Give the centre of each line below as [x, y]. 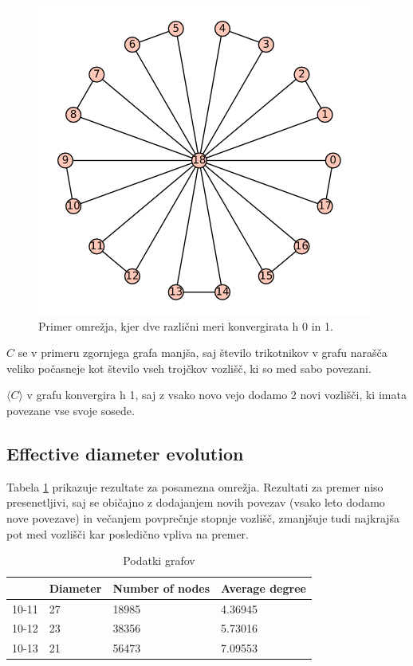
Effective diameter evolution [125, 453]
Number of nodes [161, 588]
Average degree [264, 588]
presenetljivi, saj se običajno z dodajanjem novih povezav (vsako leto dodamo [196, 502]
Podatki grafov [159, 560]
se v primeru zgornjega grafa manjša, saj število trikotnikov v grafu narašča [203, 353]
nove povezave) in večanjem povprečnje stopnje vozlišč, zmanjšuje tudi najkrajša [203, 517]
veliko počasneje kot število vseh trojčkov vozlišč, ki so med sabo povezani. [189, 368]
